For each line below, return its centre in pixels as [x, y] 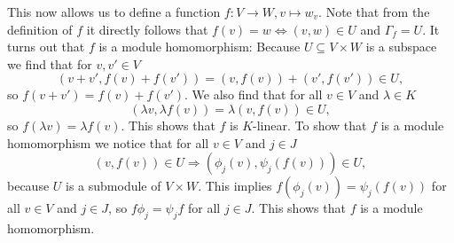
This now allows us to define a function [114, 12]
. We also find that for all [254, 94]
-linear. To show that [310, 125]
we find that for [50, 63]
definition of [40, 29]
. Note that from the [374, 12]
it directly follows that [147, 29]
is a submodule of [113, 186]
